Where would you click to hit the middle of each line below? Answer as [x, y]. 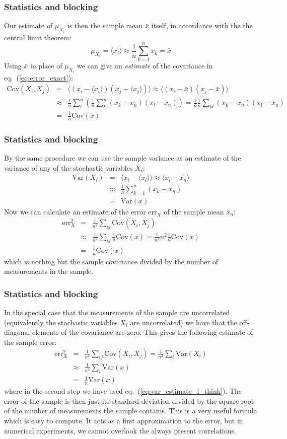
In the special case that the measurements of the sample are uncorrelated [117, 312]
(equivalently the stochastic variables [61, 322]
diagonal [17, 332]
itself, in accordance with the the [202, 25]
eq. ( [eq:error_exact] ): [39, 77]
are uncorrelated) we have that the [184, 322]
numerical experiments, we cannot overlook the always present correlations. [120, 430]
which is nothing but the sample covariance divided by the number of [111, 261]
